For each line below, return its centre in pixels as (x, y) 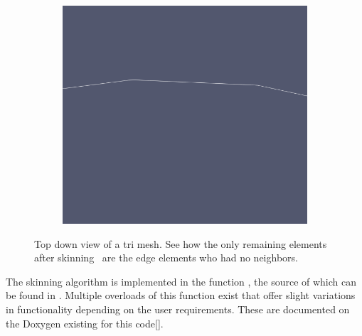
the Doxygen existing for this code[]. (85, 323)
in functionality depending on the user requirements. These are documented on (178, 309)
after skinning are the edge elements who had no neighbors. (166, 258)
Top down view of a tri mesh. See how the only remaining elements (181, 243)
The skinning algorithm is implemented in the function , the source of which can (181, 281)
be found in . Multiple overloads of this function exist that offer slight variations (181, 295)
